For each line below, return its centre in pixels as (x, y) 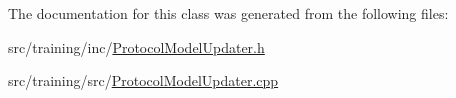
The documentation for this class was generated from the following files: (228, 13)
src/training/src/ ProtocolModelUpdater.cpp (143, 80)
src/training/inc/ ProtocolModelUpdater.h (136, 46)
